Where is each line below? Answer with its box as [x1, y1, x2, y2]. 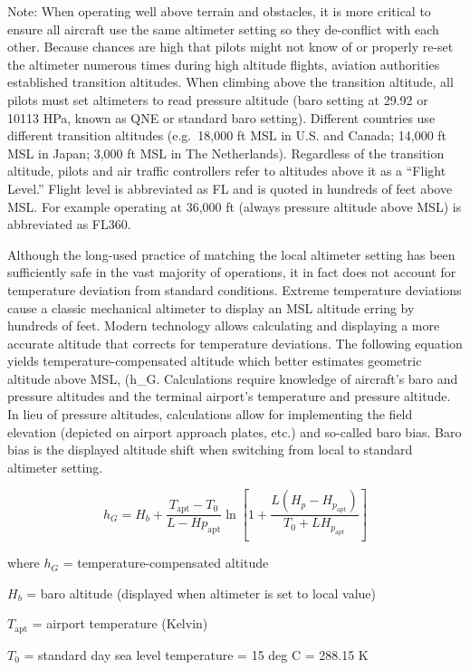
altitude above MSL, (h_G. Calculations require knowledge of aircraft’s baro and [7, 368, 458, 388]
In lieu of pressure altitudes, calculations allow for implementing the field [7, 405, 413, 424]
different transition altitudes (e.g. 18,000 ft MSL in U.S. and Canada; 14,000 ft [7, 126, 447, 145]
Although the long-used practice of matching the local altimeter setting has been [7, 244, 456, 263]
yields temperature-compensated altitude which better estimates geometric [7, 351, 422, 370]
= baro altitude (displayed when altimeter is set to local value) [26, 583, 376, 602]
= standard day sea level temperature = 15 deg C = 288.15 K [24, 645, 369, 664]
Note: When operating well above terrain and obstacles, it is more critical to [7, 2, 431, 20]
